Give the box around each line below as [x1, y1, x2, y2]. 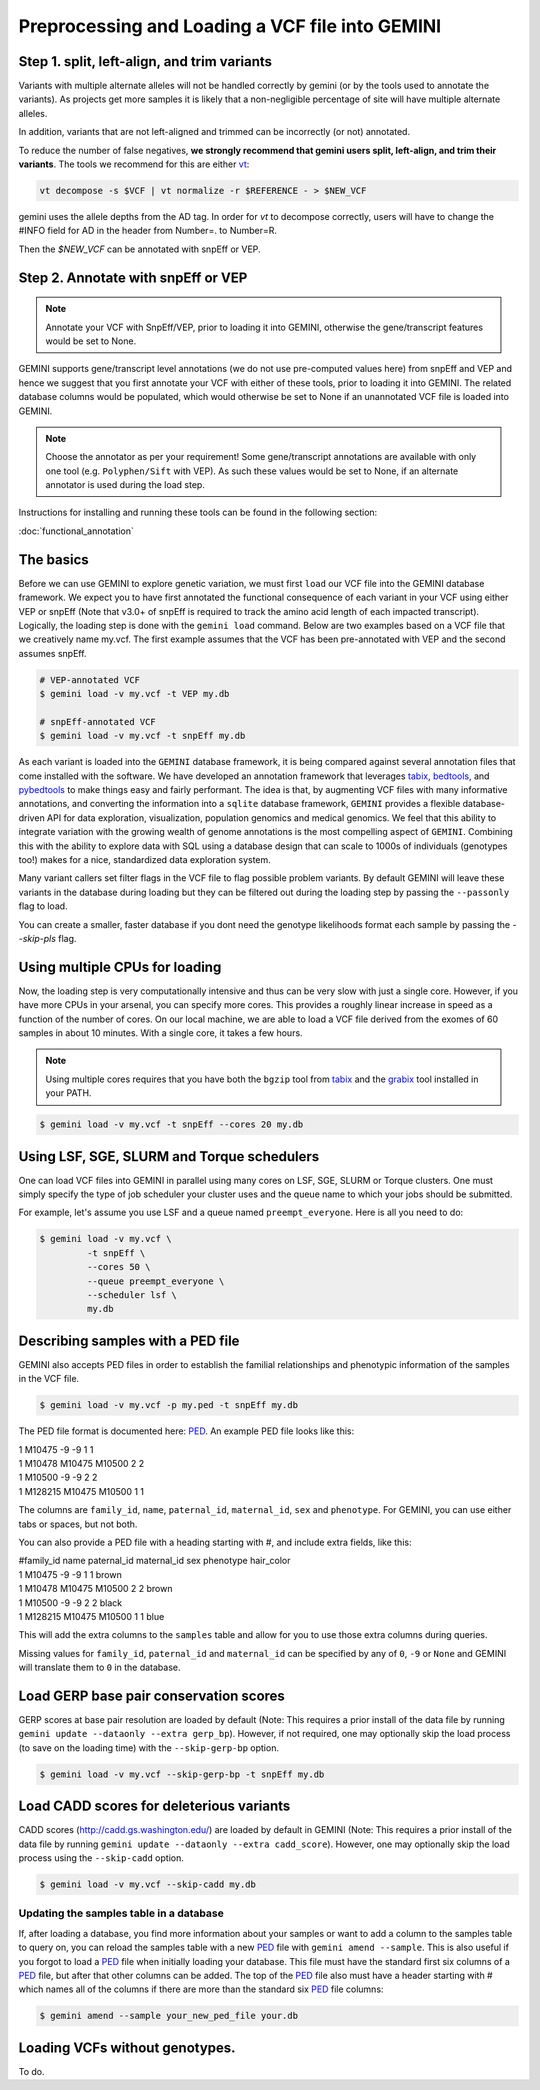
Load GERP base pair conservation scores [18, 1687, 285, 1704]
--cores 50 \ [86, 1261, 151, 1273]
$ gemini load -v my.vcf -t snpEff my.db [39, 730, 246, 742]
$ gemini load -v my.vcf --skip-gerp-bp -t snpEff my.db [39, 1768, 325, 1780]
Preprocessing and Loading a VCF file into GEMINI [18, 15, 442, 37]
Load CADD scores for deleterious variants [18, 1798, 291, 1815]
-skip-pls [18, 932, 57, 944]
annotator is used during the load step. [45, 479, 205, 491]
